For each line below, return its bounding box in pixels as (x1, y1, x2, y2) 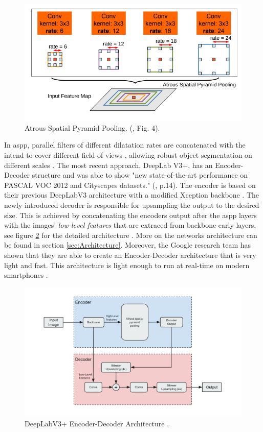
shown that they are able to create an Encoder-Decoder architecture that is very (4, 249, 256, 260)
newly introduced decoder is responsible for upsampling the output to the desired (4, 200, 259, 210)
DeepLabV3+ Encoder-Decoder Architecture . (25, 418, 169, 428)
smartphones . (4, 270, 48, 280)
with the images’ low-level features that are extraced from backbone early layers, (4, 220, 256, 230)
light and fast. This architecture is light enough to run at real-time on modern (4, 259, 250, 270)
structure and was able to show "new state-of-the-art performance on (32, 170, 248, 180)
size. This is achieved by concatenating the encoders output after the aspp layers (4, 209, 257, 220)
